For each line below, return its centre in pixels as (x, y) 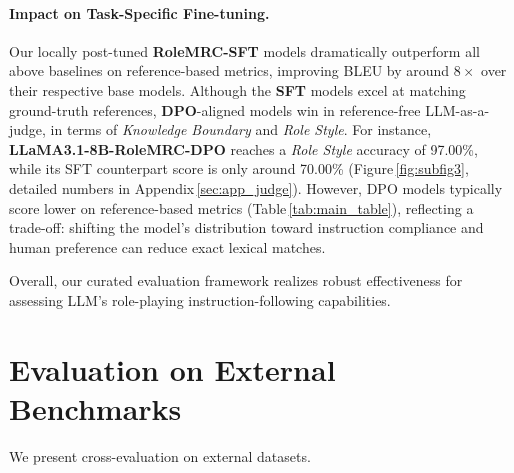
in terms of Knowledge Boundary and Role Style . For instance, (241, 129)
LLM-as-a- (457, 109)
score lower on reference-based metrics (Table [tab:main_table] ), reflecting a (241, 207)
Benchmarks (95, 407)
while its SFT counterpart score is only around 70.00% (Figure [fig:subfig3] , (239, 168)
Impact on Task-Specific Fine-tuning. (139, 12)
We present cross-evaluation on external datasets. (160, 455)
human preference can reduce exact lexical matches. (167, 246)
